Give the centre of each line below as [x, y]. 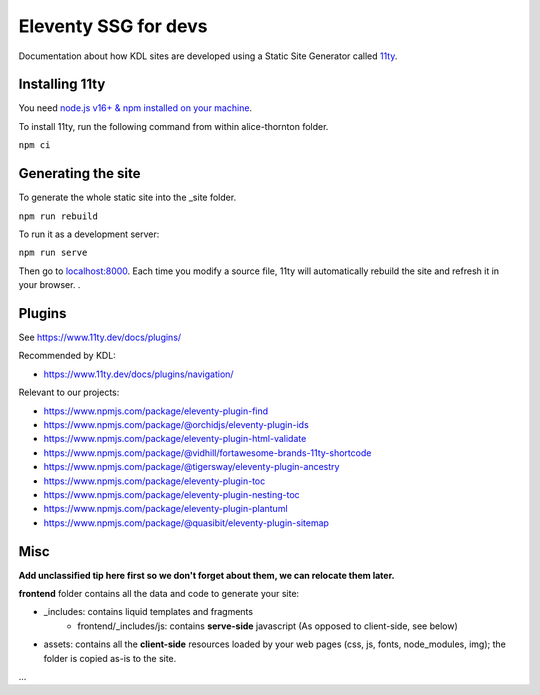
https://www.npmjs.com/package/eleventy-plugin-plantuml [166, 509]
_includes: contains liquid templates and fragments [148, 612]
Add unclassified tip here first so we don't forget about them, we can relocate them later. [206, 575]
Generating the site [79, 173]
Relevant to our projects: [69, 392]
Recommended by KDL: [67, 356]
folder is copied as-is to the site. [110, 658]
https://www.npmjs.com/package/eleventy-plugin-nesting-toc [171, 494]
